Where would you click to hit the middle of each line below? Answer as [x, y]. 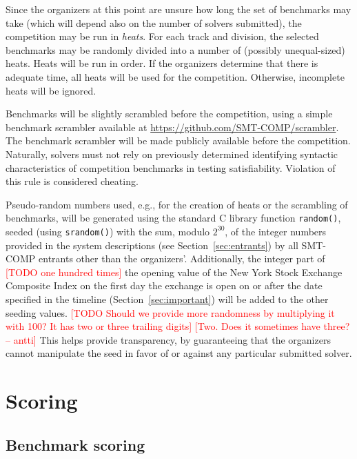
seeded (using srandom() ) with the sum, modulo [108, 231]
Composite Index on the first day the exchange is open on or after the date [164, 285]
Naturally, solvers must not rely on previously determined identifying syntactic [172, 154]
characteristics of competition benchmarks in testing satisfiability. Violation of [171, 167]
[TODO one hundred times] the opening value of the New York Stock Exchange [174, 272]
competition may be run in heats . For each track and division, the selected [162, 36]
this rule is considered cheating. [72, 181]
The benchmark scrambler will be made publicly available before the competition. [178, 140]
